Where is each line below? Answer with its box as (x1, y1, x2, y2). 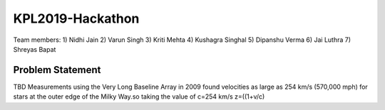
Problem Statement (13, 64, 101, 76)
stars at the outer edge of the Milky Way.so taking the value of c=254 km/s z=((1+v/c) (13, 92, 265, 101)
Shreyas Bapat (13, 45, 56, 53)
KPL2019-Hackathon (13, 11, 140, 26)
